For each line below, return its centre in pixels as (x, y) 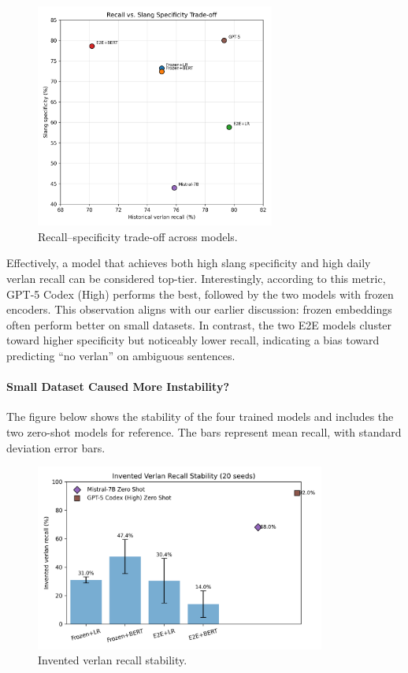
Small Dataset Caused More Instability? (118, 387)
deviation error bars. (56, 447)
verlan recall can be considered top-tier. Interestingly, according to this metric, (196, 279)
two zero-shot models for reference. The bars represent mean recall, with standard (204, 431)
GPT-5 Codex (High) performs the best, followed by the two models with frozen (200, 294)
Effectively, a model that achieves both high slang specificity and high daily (189, 263)
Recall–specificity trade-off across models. (138, 236)
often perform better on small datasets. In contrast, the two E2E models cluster (199, 324)
